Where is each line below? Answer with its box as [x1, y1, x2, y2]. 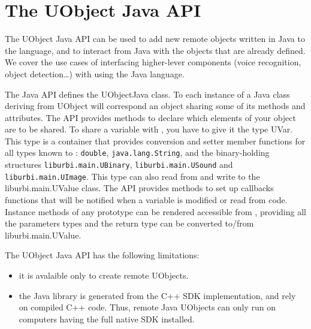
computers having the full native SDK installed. [19, 312, 195, 325]
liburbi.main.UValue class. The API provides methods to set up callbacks [5, 182, 274, 194]
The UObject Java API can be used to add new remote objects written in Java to [5, 32, 305, 45]
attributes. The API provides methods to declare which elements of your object [5, 111, 296, 123]
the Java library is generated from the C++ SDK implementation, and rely [19, 289, 296, 301]
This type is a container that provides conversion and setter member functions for [5, 134, 306, 147]
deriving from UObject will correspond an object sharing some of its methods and [5, 99, 306, 112]
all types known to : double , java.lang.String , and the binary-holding [5, 146, 270, 159]
